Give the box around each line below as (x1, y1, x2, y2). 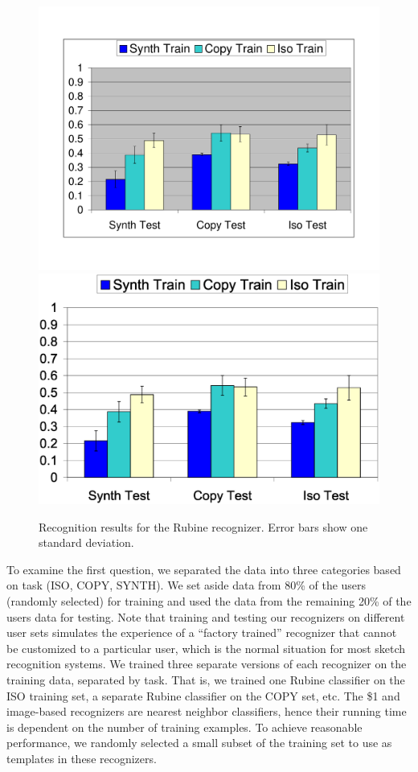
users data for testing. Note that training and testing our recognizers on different (6, 608, 405, 625)
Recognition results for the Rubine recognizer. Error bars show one (39, 518, 368, 535)
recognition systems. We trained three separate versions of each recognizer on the (6, 655, 407, 672)
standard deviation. (39, 534, 134, 551)
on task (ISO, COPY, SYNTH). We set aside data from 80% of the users (6, 577, 367, 593)
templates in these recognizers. (6, 749, 157, 766)
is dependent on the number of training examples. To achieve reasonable (6, 718, 363, 735)
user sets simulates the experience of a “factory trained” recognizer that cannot (6, 624, 397, 641)
